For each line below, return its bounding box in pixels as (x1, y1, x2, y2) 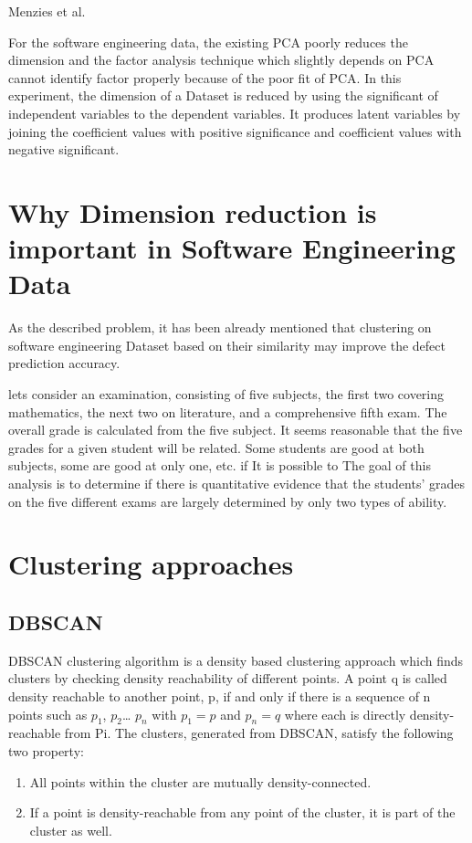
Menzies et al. (8, 2, 86, 20)
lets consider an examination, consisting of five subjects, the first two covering (8, 385, 445, 404)
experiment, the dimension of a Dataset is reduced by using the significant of (8, 86, 438, 105)
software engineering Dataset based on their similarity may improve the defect (8, 335, 446, 354)
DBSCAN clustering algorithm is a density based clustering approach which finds (8, 650, 464, 669)
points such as (8, 704, 88, 723)
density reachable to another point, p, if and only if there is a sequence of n (8, 686, 431, 705)
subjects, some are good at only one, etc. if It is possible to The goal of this (8, 456, 431, 475)
